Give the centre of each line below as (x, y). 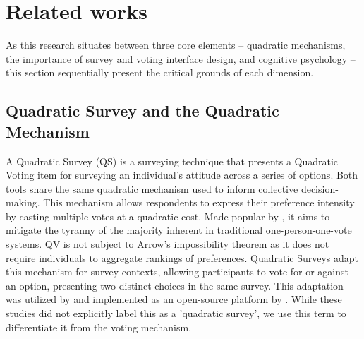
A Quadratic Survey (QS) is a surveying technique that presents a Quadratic (172, 161)
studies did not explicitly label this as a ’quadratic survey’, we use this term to (176, 313)
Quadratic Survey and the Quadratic (142, 111)
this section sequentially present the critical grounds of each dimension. (160, 72)
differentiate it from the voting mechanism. (99, 327)
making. (23, 202)
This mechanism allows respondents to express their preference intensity (199, 202)
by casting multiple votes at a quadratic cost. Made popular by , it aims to (168, 216)
